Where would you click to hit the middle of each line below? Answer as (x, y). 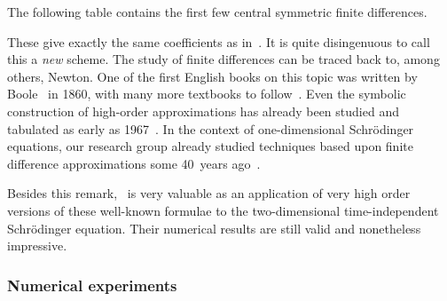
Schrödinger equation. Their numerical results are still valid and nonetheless (214, 228)
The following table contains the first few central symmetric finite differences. (217, 12)
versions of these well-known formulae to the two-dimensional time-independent (223, 210)
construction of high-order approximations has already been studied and (203, 111)
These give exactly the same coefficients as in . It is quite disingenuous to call (219, 41)
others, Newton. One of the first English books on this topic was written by (212, 76)
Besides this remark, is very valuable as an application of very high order (209, 193)
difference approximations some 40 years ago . (134, 163)
